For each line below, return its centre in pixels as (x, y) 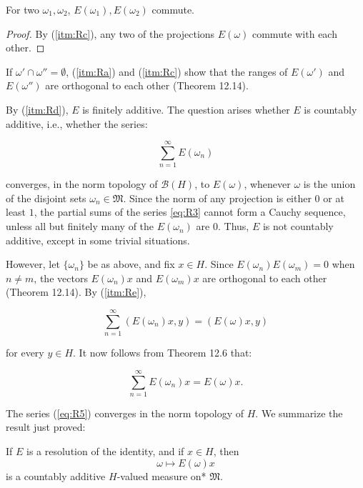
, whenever (267, 184)
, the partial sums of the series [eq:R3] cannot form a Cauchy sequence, (190, 212)
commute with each (294, 33)
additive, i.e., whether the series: (77, 123)
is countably (330, 109)
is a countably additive (56, 475)
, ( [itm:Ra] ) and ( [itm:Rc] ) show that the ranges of (177, 71)
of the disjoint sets (46, 198)
